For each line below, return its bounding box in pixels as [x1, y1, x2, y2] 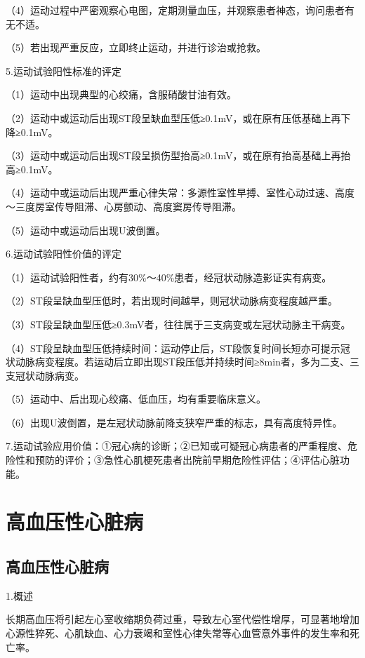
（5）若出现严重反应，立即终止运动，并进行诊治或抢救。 [6, 40, 266, 55]
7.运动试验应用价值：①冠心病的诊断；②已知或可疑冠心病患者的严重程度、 [6, 438, 347, 453]
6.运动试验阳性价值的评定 [6, 246, 121, 261]
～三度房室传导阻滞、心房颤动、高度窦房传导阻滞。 [6, 199, 241, 213]
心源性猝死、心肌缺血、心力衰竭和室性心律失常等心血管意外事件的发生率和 [6, 626, 350, 640]
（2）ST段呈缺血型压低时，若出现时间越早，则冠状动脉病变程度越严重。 [6, 293, 338, 308]
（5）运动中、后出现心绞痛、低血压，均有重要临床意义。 [6, 391, 266, 406]
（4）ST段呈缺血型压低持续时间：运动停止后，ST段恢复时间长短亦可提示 [6, 340, 340, 355]
